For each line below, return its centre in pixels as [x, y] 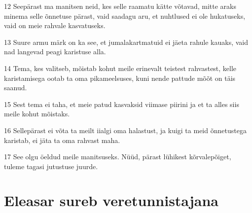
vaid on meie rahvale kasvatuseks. [55, 25]
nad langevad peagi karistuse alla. [55, 52]
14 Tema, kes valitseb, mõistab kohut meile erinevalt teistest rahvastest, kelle [120, 68]
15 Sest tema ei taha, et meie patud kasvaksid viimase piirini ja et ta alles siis [122, 104]
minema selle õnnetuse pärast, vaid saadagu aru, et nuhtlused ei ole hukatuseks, [125, 16]
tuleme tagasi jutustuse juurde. [51, 166]
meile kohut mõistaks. [37, 114]
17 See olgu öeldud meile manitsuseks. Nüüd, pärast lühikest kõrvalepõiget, [118, 157]
